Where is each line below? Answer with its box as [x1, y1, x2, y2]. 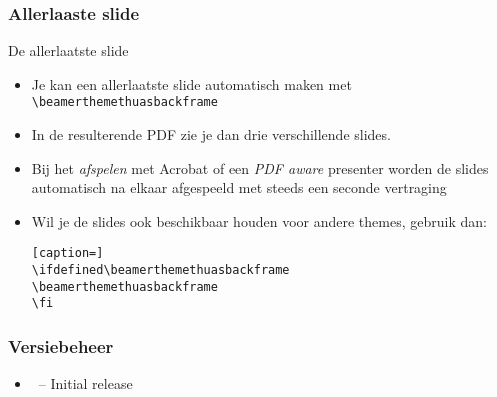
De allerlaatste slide [8, 40, 129, 61]
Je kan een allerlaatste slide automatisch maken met [31, 73, 352, 94]
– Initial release [38, 373, 133, 394]
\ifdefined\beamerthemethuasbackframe [31, 263, 290, 278]
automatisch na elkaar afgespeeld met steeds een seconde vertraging [31, 177, 447, 198]
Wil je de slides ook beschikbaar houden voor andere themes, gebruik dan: [31, 210, 487, 231]
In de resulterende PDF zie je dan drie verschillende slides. [31, 124, 391, 145]
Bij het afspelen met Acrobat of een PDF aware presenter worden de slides [31, 157, 489, 178]
